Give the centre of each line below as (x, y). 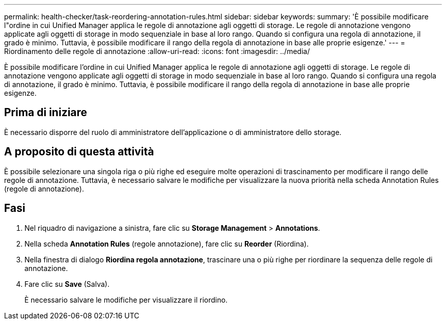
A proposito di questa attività (79, 152)
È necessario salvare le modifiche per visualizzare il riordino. (126, 300)
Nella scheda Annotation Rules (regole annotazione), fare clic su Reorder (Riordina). (167, 244)
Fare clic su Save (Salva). (67, 284)
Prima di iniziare (46, 113)
